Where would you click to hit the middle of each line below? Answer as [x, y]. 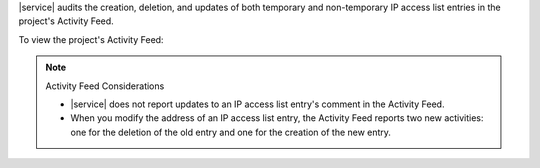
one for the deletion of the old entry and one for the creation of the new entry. [231, 132]
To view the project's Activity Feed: [91, 39]
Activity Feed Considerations [105, 86]
